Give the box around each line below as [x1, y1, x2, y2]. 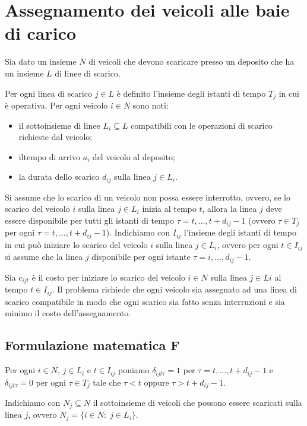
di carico [5, 21, 77, 45]
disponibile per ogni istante [91, 250, 191, 263]
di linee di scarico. [55, 66, 121, 79]
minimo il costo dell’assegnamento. [5, 307, 131, 319]
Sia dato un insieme [5, 55, 77, 68]
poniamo [118, 364, 150, 376]
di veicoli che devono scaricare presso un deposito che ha [88, 55, 295, 68]
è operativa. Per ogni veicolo [5, 98, 108, 111]
